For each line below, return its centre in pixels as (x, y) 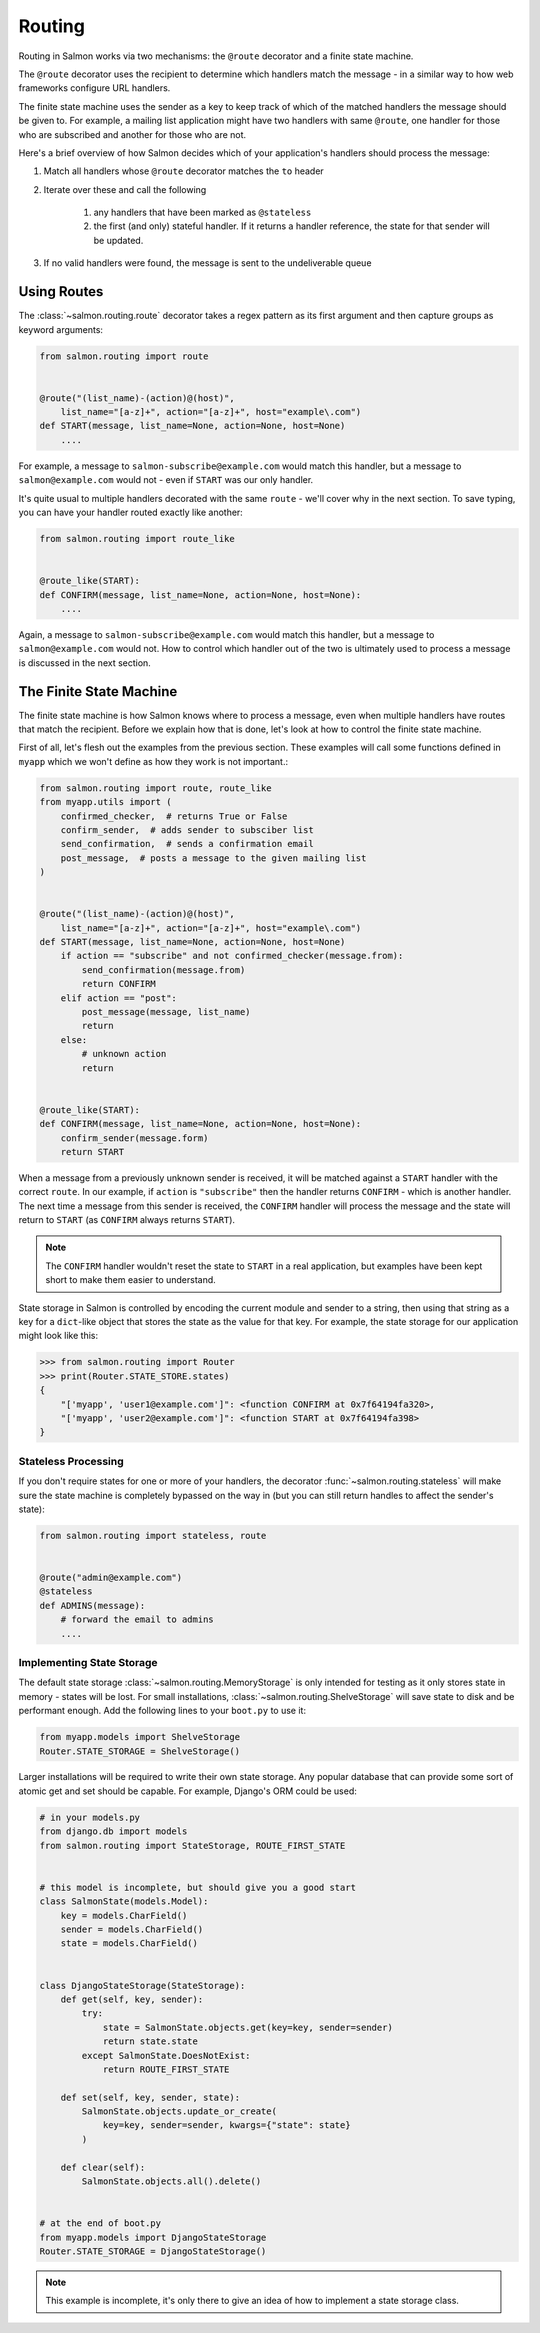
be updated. (118, 240)
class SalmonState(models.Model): (124, 1901)
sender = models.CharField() (132, 1929)
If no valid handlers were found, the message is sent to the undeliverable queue (207, 263)
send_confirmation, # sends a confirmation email (187, 844)
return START (92, 1151)
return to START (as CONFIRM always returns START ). (126, 1220)
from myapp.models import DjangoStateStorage (153, 2237)
